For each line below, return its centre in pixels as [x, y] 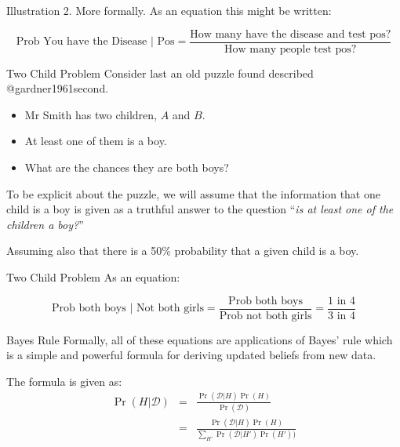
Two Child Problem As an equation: [93, 277]
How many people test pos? [291, 49]
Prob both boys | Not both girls [127, 309]
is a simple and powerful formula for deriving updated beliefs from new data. [191, 355]
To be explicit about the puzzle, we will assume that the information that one [193, 193]
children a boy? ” [45, 224]
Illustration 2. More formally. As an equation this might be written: [169, 10]
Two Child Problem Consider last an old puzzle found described [160, 73]
